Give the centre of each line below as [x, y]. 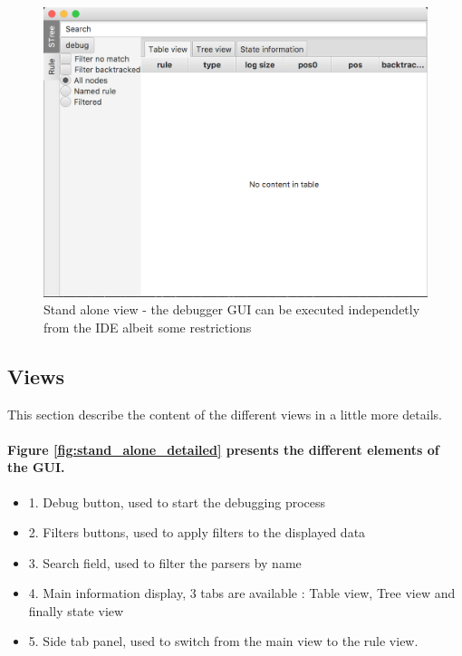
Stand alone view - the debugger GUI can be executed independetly [232, 309]
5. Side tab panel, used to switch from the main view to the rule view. [223, 641]
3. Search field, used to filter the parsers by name [165, 562]
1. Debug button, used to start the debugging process [177, 502]
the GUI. [36, 467]
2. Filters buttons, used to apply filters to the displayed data [197, 532]
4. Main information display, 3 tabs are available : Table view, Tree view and [242, 593]
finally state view [76, 610]
